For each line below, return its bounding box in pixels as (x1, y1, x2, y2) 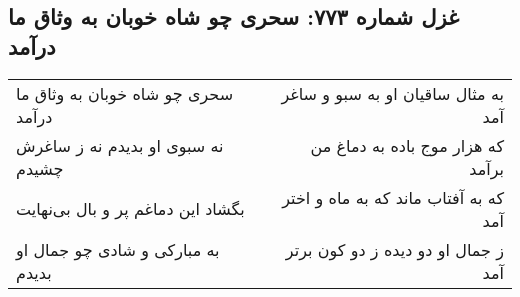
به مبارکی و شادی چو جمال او (16, 237, 220, 261)
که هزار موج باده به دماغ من (310, 133, 504, 157)
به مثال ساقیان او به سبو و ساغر (281, 81, 504, 105)
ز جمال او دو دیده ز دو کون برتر (285, 237, 504, 261)
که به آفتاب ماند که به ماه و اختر (282, 185, 504, 209)
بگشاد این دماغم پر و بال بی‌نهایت (16, 197, 245, 221)
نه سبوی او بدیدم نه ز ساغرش (16, 133, 224, 157)
